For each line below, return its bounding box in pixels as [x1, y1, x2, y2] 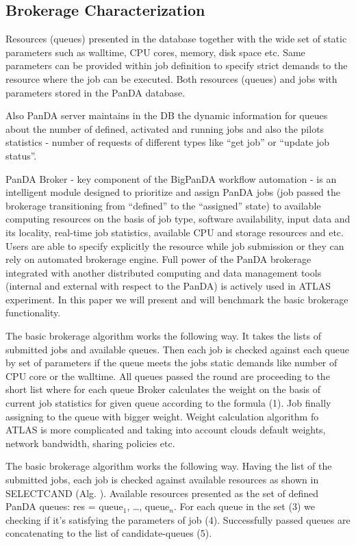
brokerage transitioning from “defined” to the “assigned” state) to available [5, 198, 321, 212]
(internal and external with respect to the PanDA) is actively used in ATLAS [5, 279, 331, 293]
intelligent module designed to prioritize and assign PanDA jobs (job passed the [5, 185, 341, 199]
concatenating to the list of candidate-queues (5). [5, 526, 212, 540]
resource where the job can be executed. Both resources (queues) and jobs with [5, 71, 338, 86]
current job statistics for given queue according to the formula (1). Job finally [5, 396, 331, 410]
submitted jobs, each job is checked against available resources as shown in [5, 472, 319, 487]
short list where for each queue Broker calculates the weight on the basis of [5, 382, 320, 396]
